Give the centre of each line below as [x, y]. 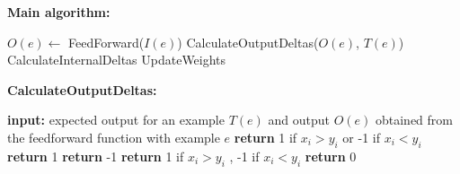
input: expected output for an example [116, 120]
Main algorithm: [59, 12]
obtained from [414, 120]
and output [299, 120]
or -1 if [361, 137]
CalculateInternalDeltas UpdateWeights [117, 60]
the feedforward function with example [114, 137]
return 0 [331, 156]
